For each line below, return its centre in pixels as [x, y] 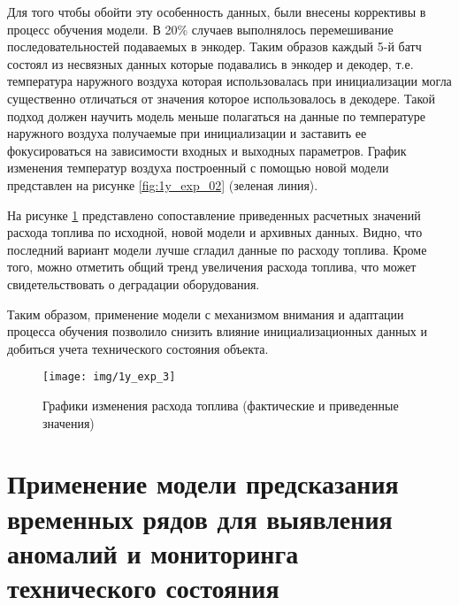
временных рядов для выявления [200, 518]
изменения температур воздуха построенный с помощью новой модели [198, 168]
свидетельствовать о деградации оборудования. [134, 283]
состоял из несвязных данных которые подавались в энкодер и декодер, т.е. [210, 63]
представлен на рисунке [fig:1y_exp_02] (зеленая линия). [163, 184]
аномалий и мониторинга [153, 552]
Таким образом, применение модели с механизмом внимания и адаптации [206, 314]
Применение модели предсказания [203, 483]
